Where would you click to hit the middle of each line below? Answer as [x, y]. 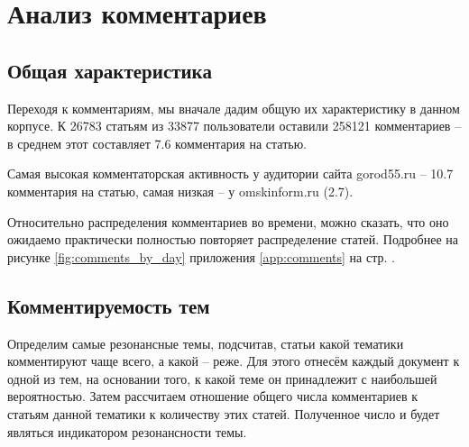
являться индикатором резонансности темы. [127, 431]
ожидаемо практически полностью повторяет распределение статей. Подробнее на [233, 239]
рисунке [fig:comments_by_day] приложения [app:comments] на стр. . [201, 256]
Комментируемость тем [109, 305]
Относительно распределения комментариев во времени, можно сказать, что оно [228, 221]
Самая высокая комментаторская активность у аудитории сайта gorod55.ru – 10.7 [230, 173]
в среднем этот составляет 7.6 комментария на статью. [157, 143]
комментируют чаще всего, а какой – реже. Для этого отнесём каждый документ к [234, 361]
